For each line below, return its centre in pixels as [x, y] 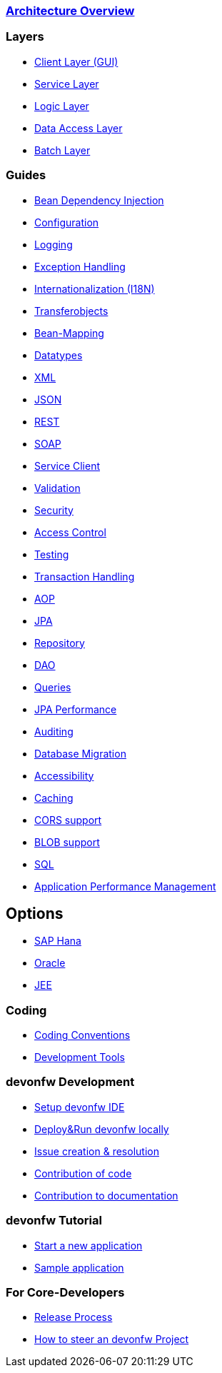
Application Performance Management [125, 886]
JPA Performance [76, 709]
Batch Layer [62, 150]
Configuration [67, 222]
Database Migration [80, 753]
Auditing [54, 731]
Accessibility [64, 775]
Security [54, 510]
